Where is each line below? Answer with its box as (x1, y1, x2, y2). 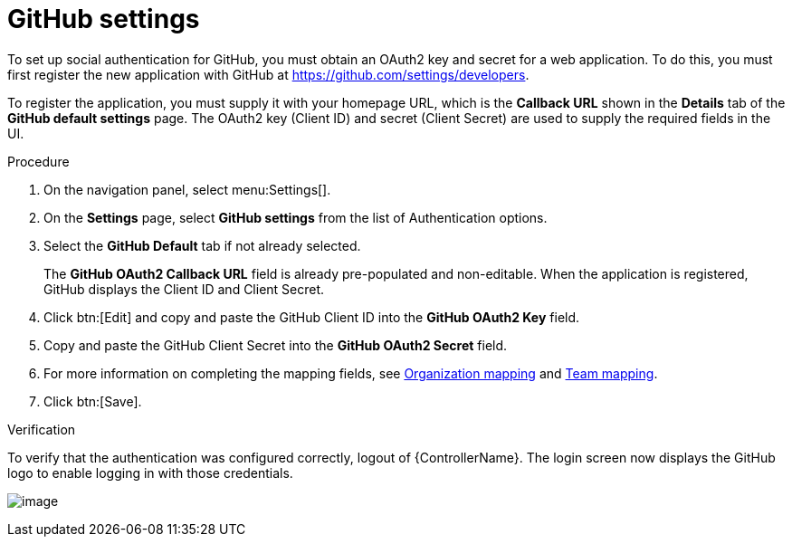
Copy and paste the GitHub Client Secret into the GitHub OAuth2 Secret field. (43, 337, 508, 353)
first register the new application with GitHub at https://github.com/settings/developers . (7, 66, 530, 82)
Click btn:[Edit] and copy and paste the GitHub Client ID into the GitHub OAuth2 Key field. (43, 309, 580, 325)
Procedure (7, 153, 70, 169)
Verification (7, 421, 76, 437)
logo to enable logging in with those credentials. (7, 464, 293, 481)
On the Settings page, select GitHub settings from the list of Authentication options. (43, 209, 548, 225)
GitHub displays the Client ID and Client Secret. (43, 281, 325, 297)
